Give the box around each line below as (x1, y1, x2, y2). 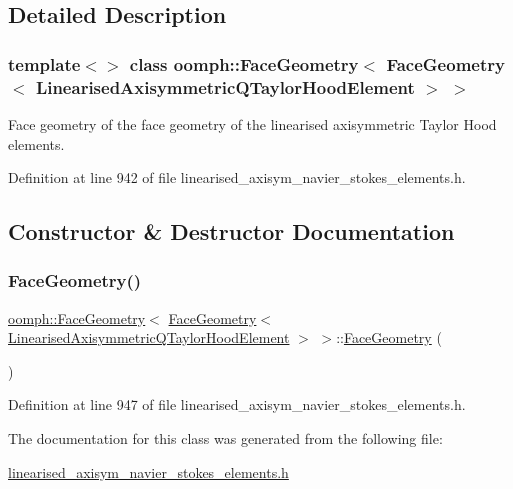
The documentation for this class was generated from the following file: (8, 428, 443, 449)
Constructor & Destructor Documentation (8, 216, 455, 247)
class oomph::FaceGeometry (129, 51, 359, 76)
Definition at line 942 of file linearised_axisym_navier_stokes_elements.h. (8, 167, 466, 188)
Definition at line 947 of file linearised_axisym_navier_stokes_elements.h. (8, 394, 466, 415)
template (8, 51, 81, 76)
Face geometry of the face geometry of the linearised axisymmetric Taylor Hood (8, 113, 497, 134)
